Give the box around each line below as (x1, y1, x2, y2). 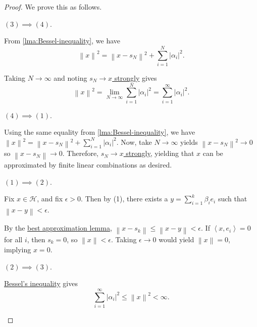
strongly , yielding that (126, 148, 194, 158)
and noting (54, 72, 87, 83)
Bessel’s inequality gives (4, 278, 78, 289)
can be (202, 148, 223, 158)
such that (218, 193, 247, 204)
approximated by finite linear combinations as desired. (4, 159, 172, 170)
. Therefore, (62, 148, 99, 158)
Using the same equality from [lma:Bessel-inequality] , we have (4, 127, 195, 137)
